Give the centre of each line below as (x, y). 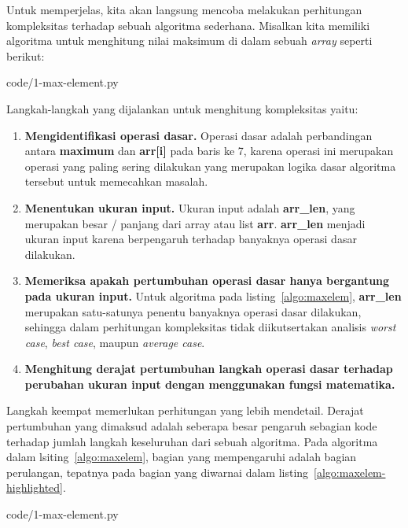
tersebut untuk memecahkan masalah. (116, 181)
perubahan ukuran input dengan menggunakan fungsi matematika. (210, 384)
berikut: (26, 55)
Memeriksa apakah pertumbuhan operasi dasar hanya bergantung (207, 281)
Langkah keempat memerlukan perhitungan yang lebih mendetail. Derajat (185, 410)
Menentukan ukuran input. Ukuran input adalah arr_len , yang (190, 207)
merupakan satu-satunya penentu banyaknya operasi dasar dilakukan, (193, 311)
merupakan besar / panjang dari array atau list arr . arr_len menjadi (195, 223)
